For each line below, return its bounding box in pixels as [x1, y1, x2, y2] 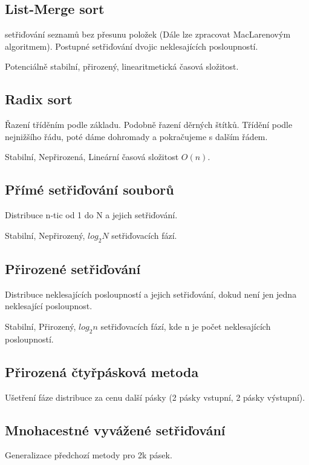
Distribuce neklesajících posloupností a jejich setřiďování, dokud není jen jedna [5, 287, 297, 300]
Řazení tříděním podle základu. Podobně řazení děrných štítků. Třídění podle [5, 118, 293, 131]
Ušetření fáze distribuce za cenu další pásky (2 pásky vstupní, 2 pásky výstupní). [5, 390, 305, 403]
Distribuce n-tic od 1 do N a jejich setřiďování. [5, 209, 178, 221]
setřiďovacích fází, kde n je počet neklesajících [100, 319, 271, 332]
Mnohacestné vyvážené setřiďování [5, 420, 226, 439]
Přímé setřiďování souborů [5, 180, 174, 199]
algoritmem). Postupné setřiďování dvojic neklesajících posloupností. [5, 39, 258, 52]
